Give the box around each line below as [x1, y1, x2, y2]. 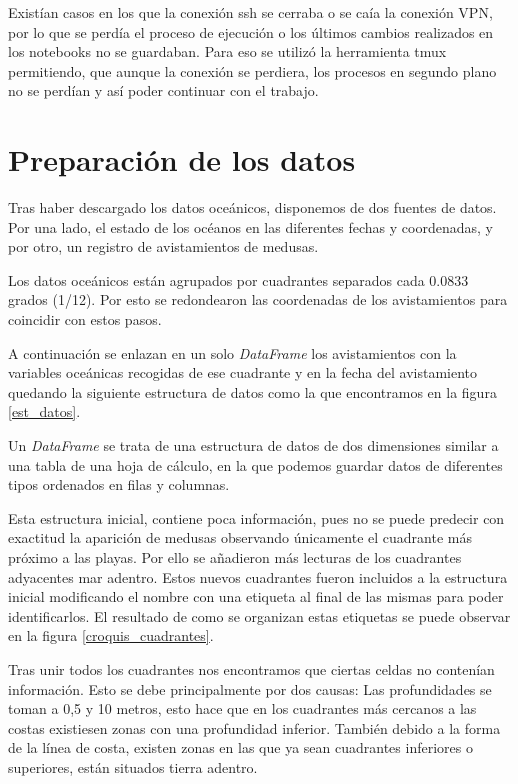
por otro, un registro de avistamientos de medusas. [8, 236, 319, 257]
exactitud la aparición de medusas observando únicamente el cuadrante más [8, 527, 472, 548]
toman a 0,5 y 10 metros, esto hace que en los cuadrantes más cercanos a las [8, 698, 477, 719]
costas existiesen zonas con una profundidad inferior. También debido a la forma [8, 717, 501, 738]
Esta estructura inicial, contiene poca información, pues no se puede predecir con [8, 507, 505, 528]
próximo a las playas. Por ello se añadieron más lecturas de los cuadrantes [8, 547, 462, 567]
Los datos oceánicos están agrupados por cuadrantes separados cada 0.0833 [8, 269, 469, 290]
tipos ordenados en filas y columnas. [8, 474, 230, 495]
